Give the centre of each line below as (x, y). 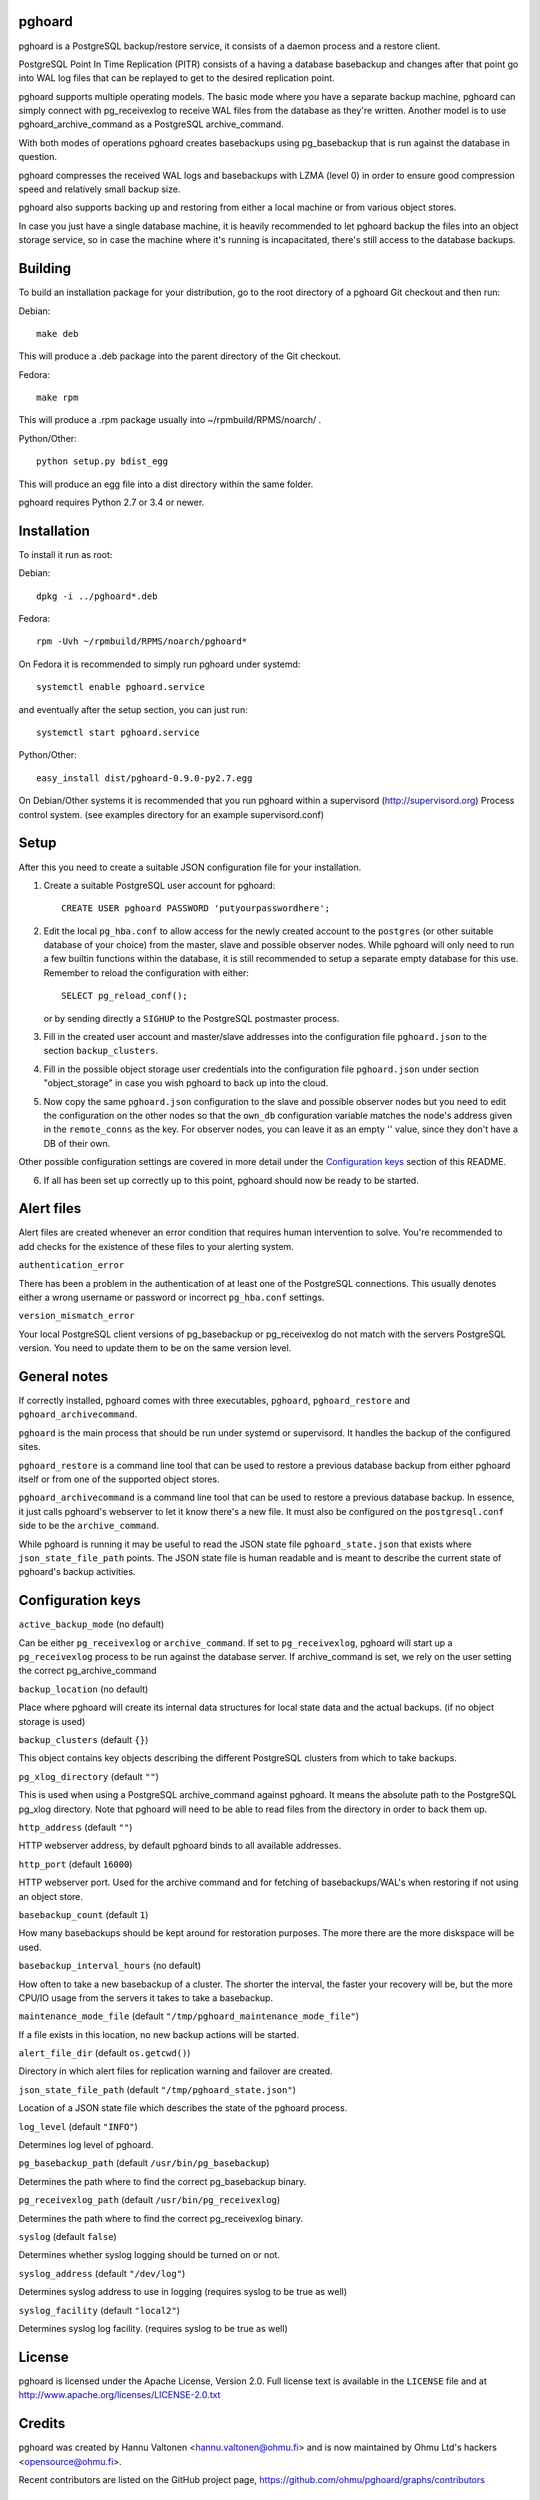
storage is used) (52, 1721)
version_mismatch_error (76, 1316)
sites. (29, 1447)
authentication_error (71, 1265)
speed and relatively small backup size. (99, 189)
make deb (57, 333)
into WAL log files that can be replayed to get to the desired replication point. (176, 78)
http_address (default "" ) (75, 1827)
